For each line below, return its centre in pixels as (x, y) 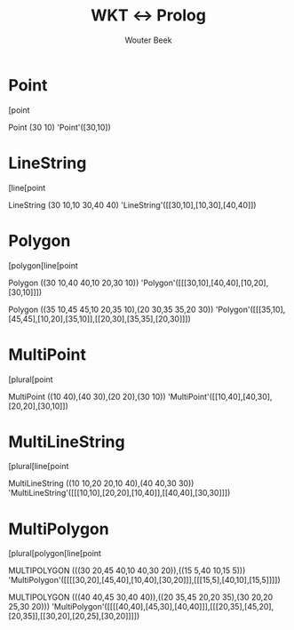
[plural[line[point (39, 467)
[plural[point (31, 379)
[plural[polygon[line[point (55, 554)
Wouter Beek (148, 40)
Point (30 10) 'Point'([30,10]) (60, 127)
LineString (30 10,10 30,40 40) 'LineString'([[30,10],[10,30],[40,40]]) (132, 204)
